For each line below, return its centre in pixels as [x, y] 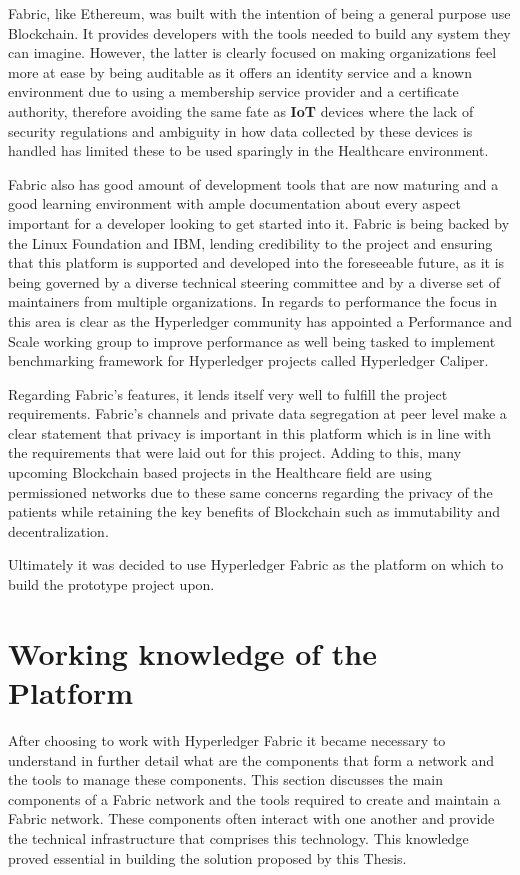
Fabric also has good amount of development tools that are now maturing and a [253, 183]
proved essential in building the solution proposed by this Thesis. [207, 857]
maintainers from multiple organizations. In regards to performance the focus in [253, 301]
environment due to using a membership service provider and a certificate [233, 91]
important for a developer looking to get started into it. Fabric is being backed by [259, 222]
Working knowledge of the [192, 652]
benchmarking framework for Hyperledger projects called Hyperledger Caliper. [248, 360]
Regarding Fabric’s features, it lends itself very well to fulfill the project [228, 393]
